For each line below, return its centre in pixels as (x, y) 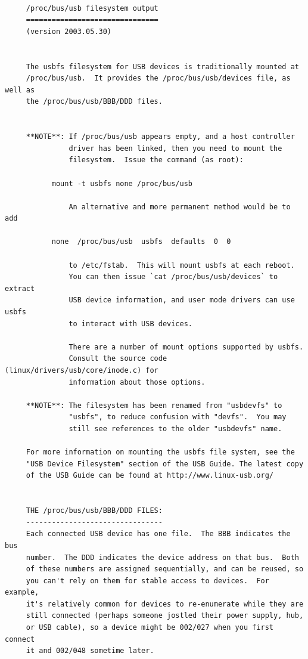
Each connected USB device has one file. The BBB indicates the (158, 534)
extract (20, 288)
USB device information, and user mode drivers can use (182, 300)
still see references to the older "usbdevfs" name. (175, 428)
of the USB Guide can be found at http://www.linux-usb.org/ (150, 476)
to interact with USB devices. (130, 324)
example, (22, 593)
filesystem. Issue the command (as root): (156, 160)
